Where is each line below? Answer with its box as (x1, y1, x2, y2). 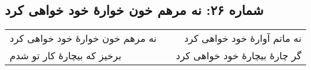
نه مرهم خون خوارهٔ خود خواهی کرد (10, 31, 157, 45)
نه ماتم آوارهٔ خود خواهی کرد (184, 31, 302, 45)
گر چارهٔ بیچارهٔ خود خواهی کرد (176, 48, 302, 63)
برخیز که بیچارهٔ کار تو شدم (10, 48, 121, 63)
